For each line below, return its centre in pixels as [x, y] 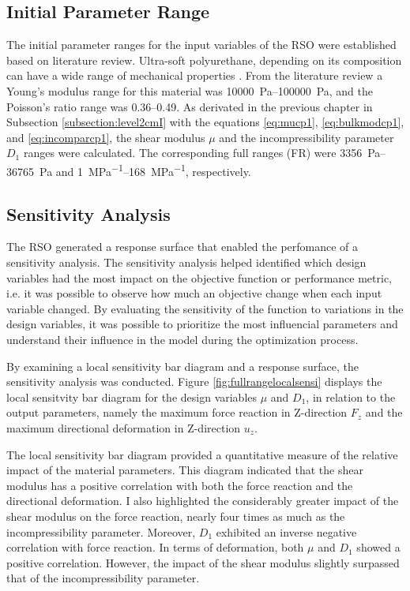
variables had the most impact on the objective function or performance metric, [199, 277]
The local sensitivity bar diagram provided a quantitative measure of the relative [202, 454]
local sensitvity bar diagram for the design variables [132, 396]
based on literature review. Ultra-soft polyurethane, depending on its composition [204, 60]
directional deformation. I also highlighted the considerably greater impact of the [203, 501]
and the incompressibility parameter [307, 137]
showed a [378, 547]
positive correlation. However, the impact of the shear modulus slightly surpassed [203, 562]
